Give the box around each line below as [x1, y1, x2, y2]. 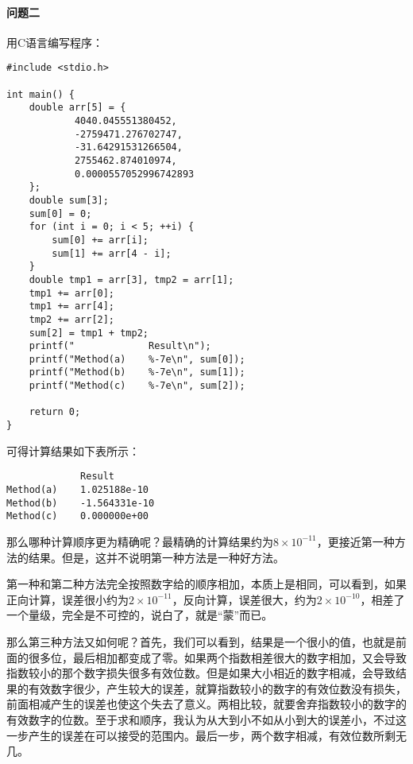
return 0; [29, 406, 81, 418]
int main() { [6, 88, 75, 100]
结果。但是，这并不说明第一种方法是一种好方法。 [28, 549, 284, 565]
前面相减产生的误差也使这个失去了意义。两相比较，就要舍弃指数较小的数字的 [6, 696, 407, 712]
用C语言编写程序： [6, 33, 104, 50]
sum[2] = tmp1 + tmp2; [29, 327, 149, 339]
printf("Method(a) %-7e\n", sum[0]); [29, 353, 245, 365]
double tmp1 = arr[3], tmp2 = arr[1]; [29, 273, 234, 285]
